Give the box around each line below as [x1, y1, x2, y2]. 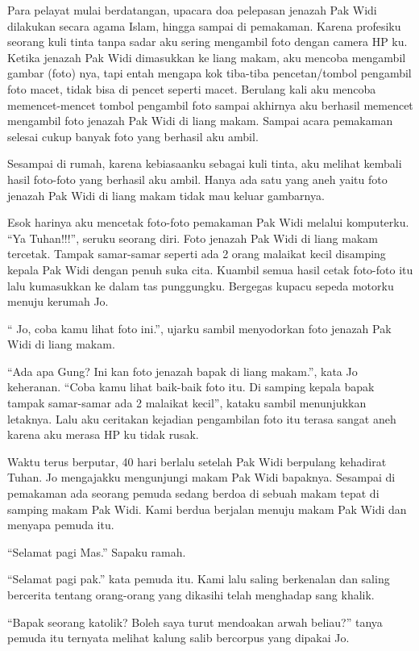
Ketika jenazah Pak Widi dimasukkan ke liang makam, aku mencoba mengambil [7, 48, 406, 65]
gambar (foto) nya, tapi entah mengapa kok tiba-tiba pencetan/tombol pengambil [7, 65, 412, 81]
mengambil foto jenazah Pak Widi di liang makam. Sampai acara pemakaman [7, 112, 393, 129]
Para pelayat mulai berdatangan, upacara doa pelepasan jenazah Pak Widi [7, 2, 377, 18]
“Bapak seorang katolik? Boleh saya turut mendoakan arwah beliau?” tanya [7, 613, 383, 630]
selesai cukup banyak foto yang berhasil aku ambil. [7, 127, 259, 144]
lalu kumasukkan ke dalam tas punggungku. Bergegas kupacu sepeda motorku [7, 277, 394, 294]
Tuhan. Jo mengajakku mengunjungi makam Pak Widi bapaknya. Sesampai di [7, 469, 396, 486]
